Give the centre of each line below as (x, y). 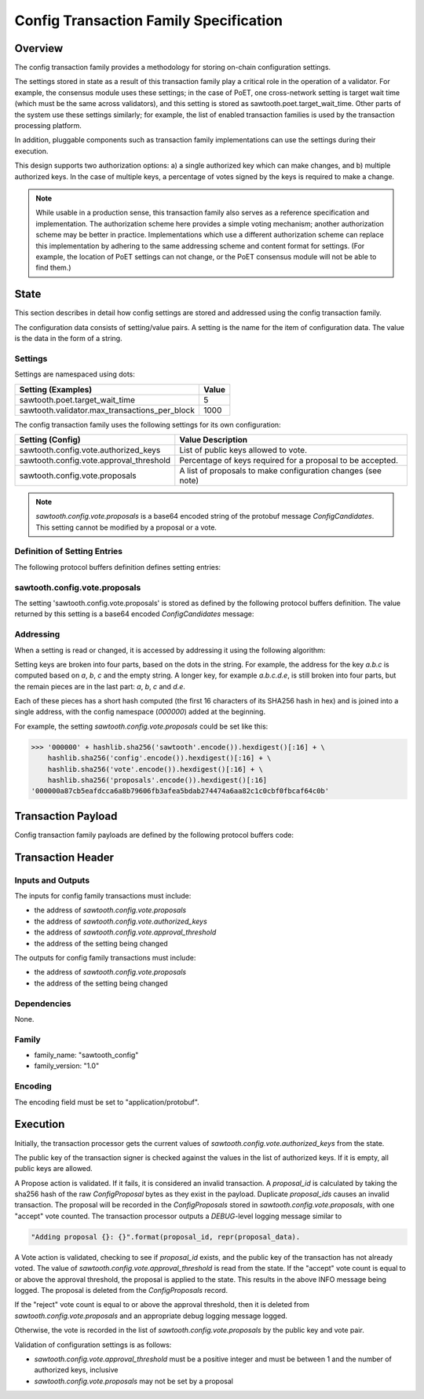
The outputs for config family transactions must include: (105, 958)
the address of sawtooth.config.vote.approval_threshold (125, 932)
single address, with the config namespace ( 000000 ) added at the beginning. (140, 712)
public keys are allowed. (54, 1169)
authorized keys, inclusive (76, 1370)
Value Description (213, 439)
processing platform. (48, 126)
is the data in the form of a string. (68, 338)
